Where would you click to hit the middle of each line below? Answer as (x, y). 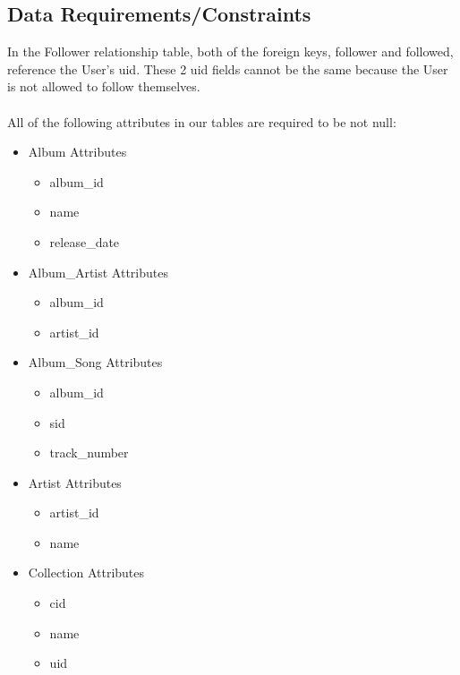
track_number (89, 453)
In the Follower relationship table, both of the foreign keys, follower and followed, (230, 51)
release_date (85, 241)
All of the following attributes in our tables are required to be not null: (202, 121)
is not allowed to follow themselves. (104, 86)
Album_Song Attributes (95, 362)
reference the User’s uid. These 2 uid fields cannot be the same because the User (228, 68)
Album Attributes (77, 152)
